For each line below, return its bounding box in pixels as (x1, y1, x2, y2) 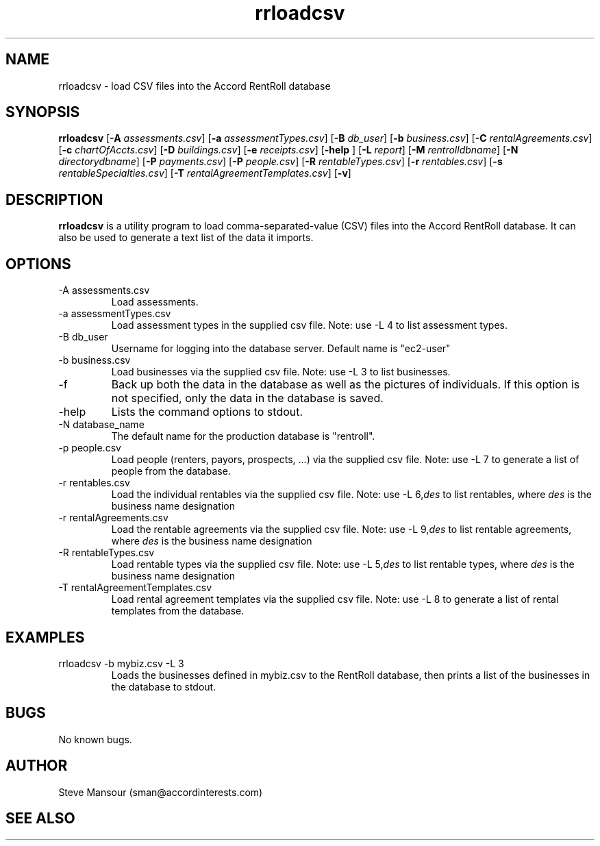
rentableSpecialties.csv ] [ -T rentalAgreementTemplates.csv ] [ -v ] (58, 167, 351, 179)
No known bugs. (58, 733, 132, 745)
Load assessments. (111, 296, 199, 308)
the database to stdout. (111, 680, 216, 693)
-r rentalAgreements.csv (58, 512, 168, 524)
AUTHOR (5, 757, 68, 775)
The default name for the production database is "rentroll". (111, 430, 375, 443)
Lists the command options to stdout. (111, 405, 303, 419)
